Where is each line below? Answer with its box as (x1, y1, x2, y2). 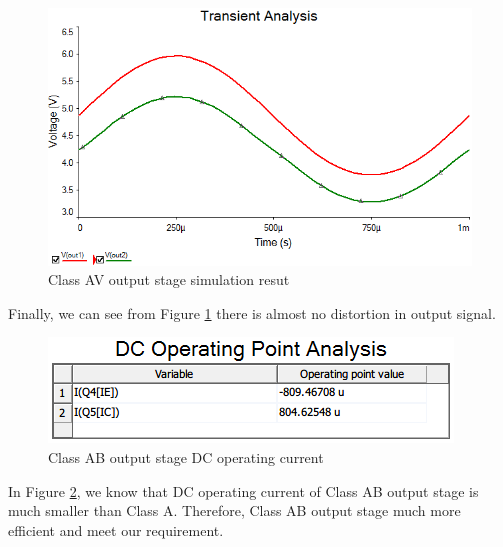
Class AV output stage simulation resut (48, 269, 290, 290)
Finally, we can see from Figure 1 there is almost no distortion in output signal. (8, 302, 496, 323)
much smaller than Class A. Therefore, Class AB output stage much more (8, 500, 461, 521)
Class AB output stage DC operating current (48, 447, 324, 468)
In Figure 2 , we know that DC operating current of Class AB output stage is (8, 480, 479, 501)
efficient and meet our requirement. (8, 519, 224, 540)
